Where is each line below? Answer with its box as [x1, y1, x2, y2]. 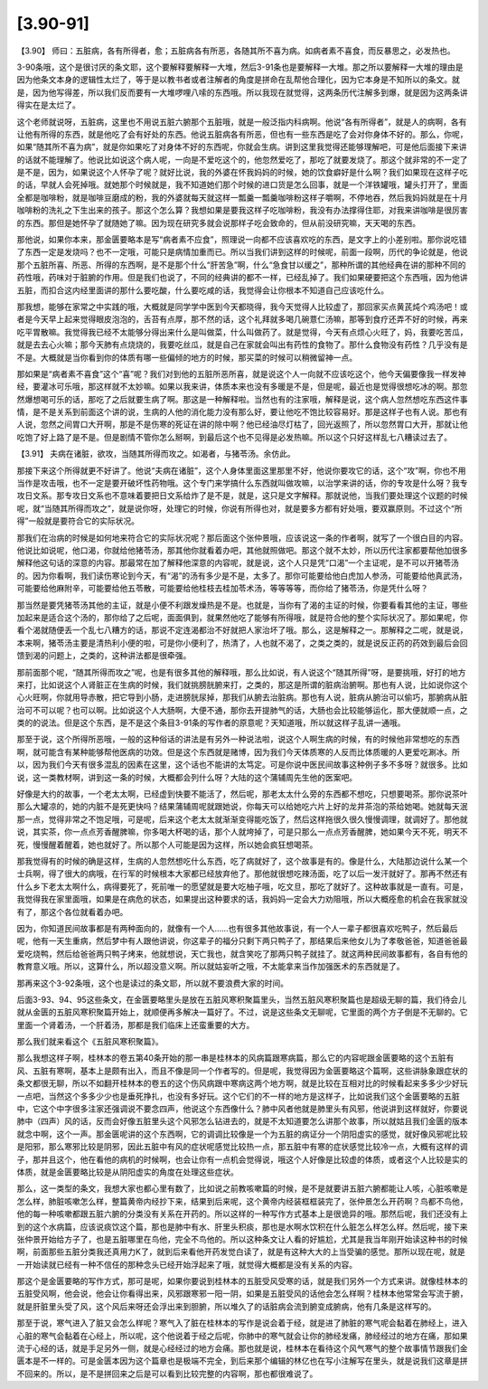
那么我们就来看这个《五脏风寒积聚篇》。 [16, 1036, 164, 1047]
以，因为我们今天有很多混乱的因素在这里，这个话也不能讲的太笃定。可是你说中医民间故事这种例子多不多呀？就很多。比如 [16, 760, 468, 770]
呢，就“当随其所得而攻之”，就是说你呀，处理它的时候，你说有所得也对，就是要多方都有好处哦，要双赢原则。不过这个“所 [16, 503, 463, 514]
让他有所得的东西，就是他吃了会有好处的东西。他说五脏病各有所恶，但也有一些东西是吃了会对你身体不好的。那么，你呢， [16, 128, 468, 139]
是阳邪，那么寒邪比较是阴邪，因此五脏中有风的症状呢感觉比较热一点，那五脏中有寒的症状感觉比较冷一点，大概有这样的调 [16, 1141, 468, 1152]
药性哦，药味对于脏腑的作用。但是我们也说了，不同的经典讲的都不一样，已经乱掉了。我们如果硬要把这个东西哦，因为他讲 [16, 272, 468, 283]
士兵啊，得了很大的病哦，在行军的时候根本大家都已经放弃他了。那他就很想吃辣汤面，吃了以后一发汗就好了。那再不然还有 [16, 868, 468, 879]
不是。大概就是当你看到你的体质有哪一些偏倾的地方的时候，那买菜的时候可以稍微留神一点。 [16, 352, 357, 363]
